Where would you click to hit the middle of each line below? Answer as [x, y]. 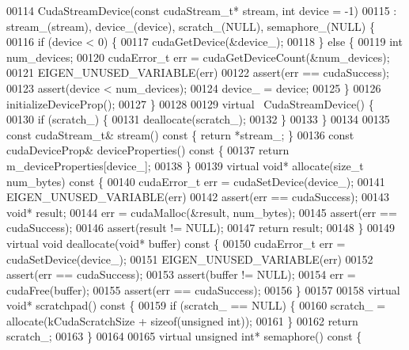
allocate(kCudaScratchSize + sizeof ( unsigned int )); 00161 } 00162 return [182, 320]
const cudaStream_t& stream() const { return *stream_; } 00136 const [180, 134]
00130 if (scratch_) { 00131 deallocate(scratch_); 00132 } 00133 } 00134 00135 [198, 119]
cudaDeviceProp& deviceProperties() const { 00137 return [148, 150]
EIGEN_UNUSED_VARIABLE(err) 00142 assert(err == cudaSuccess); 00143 [198, 197]
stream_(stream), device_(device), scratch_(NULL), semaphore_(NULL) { [191, 26]
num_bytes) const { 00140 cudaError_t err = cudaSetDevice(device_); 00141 [196, 181]
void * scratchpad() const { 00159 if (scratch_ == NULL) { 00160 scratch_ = [196, 305]
